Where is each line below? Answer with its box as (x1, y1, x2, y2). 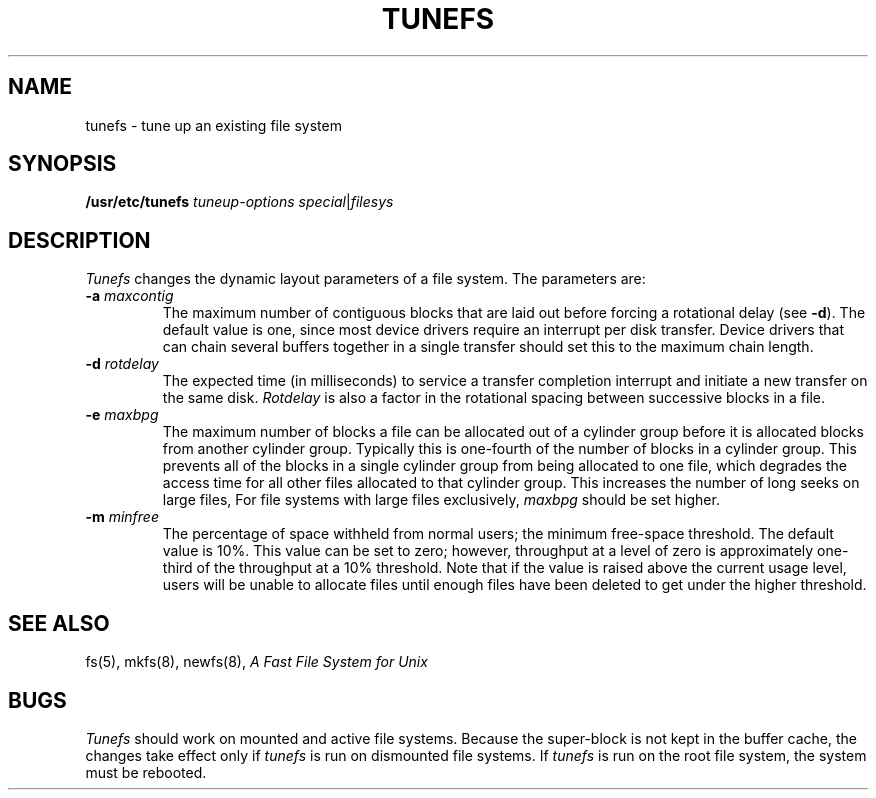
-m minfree (85, 508, 159, 526)
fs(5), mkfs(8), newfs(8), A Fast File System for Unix (85, 653, 428, 671)
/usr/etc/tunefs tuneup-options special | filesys (85, 193, 394, 211)
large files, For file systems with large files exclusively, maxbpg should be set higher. (162, 491, 720, 509)
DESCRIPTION (8, 227, 151, 253)
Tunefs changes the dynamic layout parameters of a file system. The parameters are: (85, 270, 646, 288)
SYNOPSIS (8, 151, 117, 177)
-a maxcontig (85, 287, 174, 305)
